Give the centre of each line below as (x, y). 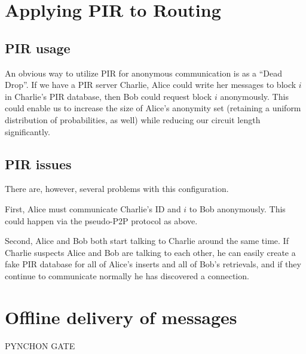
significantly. (27, 131)
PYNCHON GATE (40, 345)
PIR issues (38, 164)
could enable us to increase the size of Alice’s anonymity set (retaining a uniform (153, 108)
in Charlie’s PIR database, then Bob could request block (108, 96)
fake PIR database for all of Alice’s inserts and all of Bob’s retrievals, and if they (153, 264)
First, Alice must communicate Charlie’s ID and (93, 208)
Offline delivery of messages (121, 317)
